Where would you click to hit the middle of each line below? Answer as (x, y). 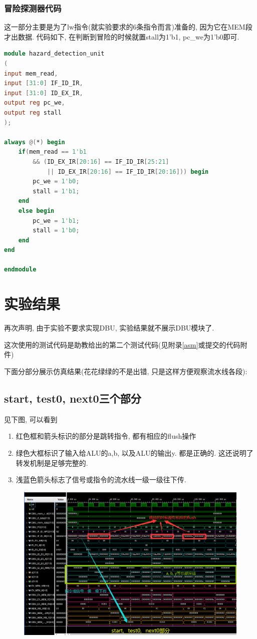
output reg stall (33, 112)
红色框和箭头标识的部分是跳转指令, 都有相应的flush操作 (106, 436)
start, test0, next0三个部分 (73, 398)
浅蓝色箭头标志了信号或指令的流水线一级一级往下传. (101, 480)
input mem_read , (31, 73)
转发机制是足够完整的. (52, 462)
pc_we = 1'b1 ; (56, 221)
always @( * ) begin (35, 142)
